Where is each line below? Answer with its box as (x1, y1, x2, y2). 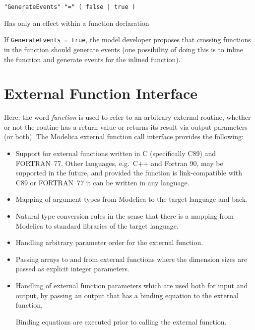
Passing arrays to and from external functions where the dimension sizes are (15, 253, 247, 264)
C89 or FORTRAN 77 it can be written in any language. (15, 177, 190, 187)
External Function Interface (4, 83, 198, 103)
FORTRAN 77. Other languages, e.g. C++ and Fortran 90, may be (15, 158, 223, 168)
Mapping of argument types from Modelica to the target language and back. (15, 194, 248, 204)
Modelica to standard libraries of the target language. (15, 220, 179, 231)
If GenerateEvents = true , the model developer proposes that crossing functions (4, 34, 251, 45)
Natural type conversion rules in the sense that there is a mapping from (15, 210, 234, 221)
